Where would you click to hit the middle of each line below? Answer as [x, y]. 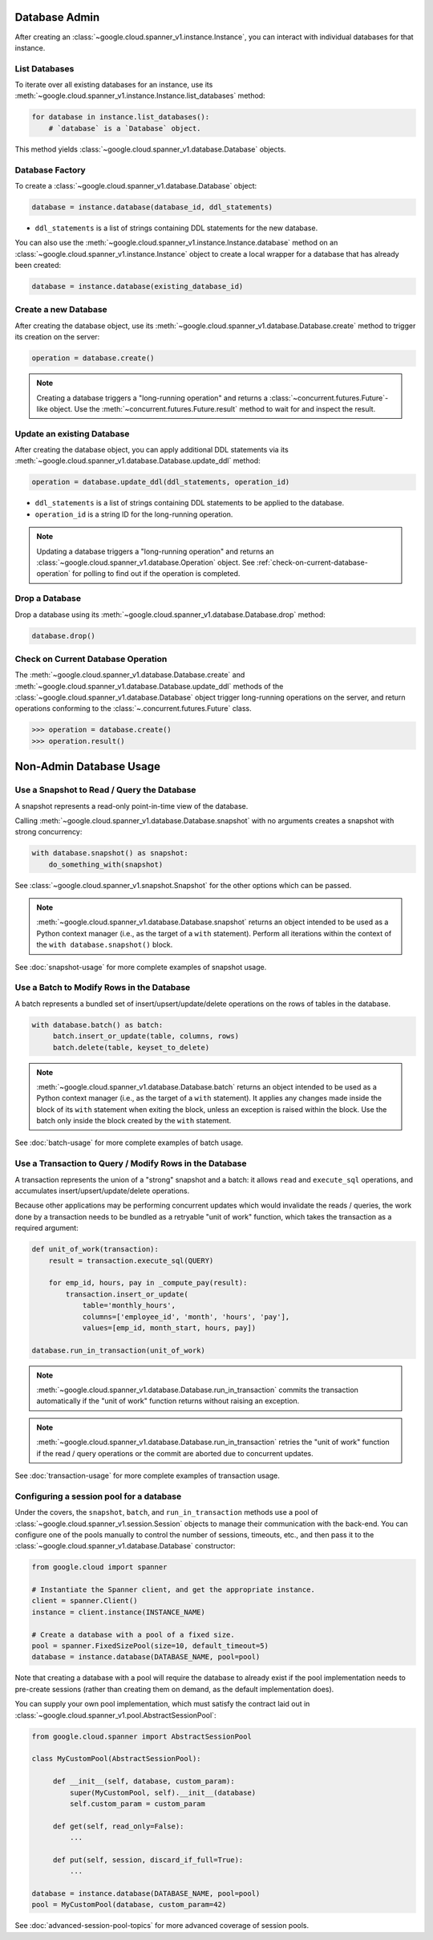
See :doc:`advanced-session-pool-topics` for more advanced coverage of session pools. [162, 1926]
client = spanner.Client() [85, 1601]
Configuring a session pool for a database [98, 1496]
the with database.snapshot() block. [105, 945]
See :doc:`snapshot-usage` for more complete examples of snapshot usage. [141, 967]
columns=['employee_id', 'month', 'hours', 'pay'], [186, 1317]
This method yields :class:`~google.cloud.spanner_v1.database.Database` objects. [150, 149]
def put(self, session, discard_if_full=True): [148, 1860]
